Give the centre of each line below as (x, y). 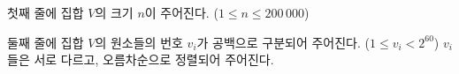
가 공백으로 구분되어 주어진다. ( (283, 42)
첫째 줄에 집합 (46, 12)
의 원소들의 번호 (139, 42)
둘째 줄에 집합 (46, 42)
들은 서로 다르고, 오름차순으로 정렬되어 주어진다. (141, 59)
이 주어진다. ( (181, 12)
